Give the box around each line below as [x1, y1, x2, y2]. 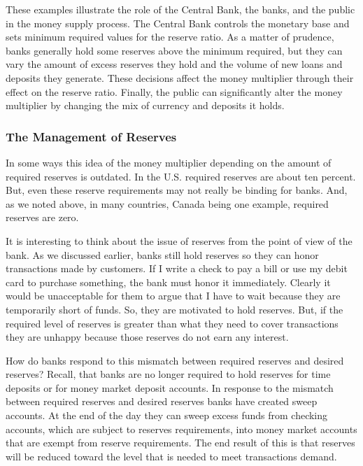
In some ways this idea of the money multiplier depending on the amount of [6, 155, 332, 169]
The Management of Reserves [6, 127, 177, 145]
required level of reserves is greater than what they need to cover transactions [6, 316, 339, 330]
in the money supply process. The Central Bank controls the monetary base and [6, 15, 350, 30]
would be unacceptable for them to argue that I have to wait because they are [6, 288, 341, 303]
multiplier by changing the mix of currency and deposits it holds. [6, 98, 285, 113]
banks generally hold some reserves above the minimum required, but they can [6, 43, 343, 57]
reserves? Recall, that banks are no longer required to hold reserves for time [6, 367, 331, 381]
